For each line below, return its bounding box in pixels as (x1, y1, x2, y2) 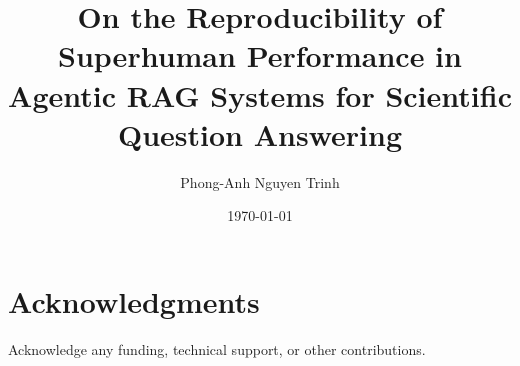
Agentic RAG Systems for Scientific (8, 74, 512, 115)
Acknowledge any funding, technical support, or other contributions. (8, 338, 426, 359)
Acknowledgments (8, 280, 260, 321)
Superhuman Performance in (58, 35, 462, 76)
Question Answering (118, 113, 402, 154)
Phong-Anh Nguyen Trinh (180, 171, 340, 192)
